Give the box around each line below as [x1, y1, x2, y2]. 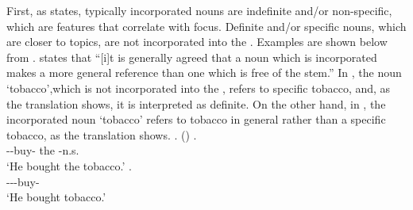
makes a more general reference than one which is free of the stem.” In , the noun [6, 64, 402, 81]
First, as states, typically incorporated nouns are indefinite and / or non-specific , [6, 2, 392, 18]
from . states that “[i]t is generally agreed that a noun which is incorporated [6, 48, 377, 65]
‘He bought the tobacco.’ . [6, 157, 132, 174]
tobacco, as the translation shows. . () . [6, 126, 197, 143]
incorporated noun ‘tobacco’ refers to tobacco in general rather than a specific [6, 111, 386, 128]
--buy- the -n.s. [6, 142, 79, 158]
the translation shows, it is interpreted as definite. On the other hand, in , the [6, 95, 386, 112]
